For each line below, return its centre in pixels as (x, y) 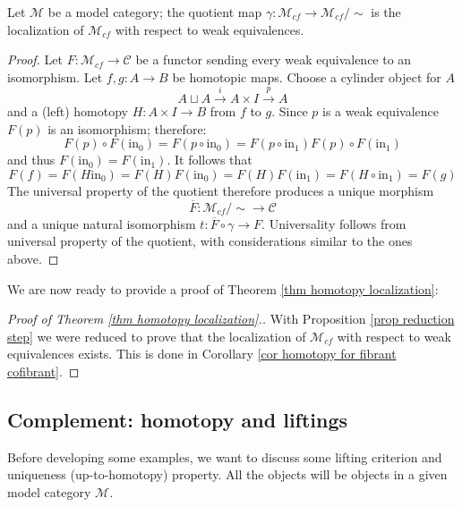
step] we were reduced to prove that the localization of (157, 336)
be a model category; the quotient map (155, 12)
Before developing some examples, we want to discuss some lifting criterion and (225, 456)
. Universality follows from (334, 223)
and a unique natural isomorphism (102, 223)
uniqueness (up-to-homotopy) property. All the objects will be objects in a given (227, 474)
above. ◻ (33, 258)
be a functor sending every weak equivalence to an (274, 59)
